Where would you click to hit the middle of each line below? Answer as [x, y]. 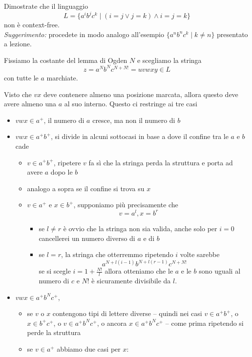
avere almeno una [30, 104]
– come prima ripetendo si [204, 323]
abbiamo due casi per [89, 349]
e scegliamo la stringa [169, 60]
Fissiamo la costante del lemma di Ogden [66, 60]
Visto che [18, 94]
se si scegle [55, 271]
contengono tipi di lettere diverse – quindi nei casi [127, 313]
